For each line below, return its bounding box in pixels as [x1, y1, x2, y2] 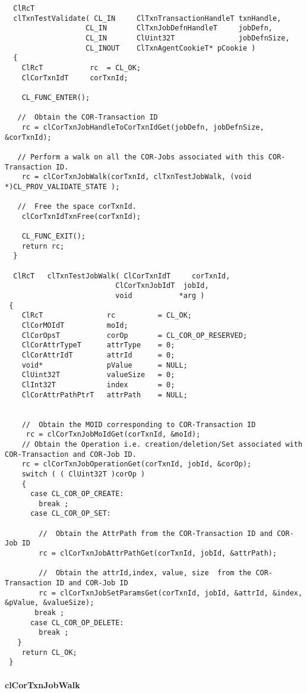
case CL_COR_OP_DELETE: [30, 618, 124, 627]
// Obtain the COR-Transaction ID [17, 113, 158, 122]
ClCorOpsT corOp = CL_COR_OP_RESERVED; [21, 331, 248, 340]
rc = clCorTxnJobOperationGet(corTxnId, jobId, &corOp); [21, 460, 252, 469]
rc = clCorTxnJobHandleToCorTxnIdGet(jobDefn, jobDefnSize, [21, 123, 264, 131]
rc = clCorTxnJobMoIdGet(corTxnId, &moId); [26, 430, 201, 439]
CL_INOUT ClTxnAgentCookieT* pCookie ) [86, 43, 256, 52]
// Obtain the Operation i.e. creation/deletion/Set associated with [21, 440, 303, 449]
